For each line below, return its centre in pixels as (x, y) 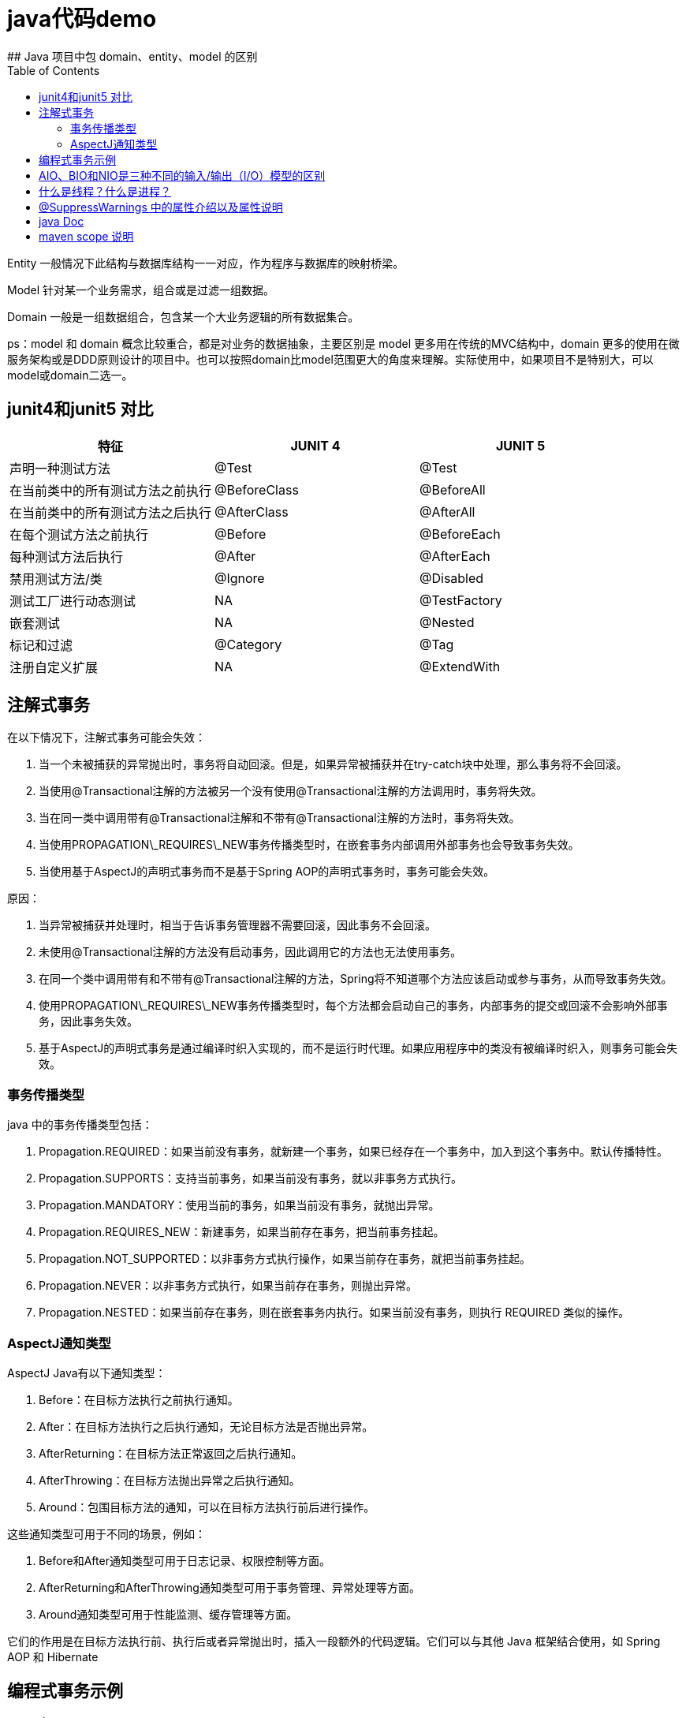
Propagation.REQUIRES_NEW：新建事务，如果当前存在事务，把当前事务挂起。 (242, 1232)
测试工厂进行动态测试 (73, 601)
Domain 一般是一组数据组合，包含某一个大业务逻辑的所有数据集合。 (183, 316)
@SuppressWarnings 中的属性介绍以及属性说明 (161, 207)
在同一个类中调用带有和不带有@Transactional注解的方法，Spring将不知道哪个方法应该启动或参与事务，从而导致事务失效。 (356, 979)
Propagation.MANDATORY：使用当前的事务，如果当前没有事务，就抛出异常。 (239, 1205)
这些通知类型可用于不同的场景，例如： (106, 1533)
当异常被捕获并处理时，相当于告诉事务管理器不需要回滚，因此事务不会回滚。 (237, 925)
